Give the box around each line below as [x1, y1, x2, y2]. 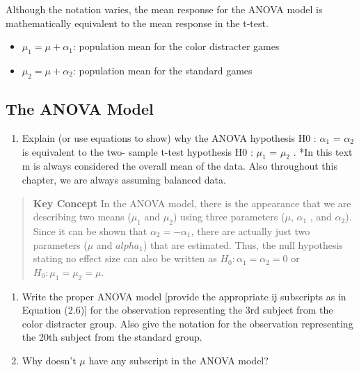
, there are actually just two [191, 223, 310, 238]
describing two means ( [33, 209, 131, 224]
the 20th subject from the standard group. [22, 330, 202, 344]
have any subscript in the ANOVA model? [88, 353, 269, 367]
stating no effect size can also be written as [33, 251, 217, 266]
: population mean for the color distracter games [72, 39, 280, 54]
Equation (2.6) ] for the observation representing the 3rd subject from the [22, 302, 333, 317]
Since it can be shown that [33, 223, 147, 238]
